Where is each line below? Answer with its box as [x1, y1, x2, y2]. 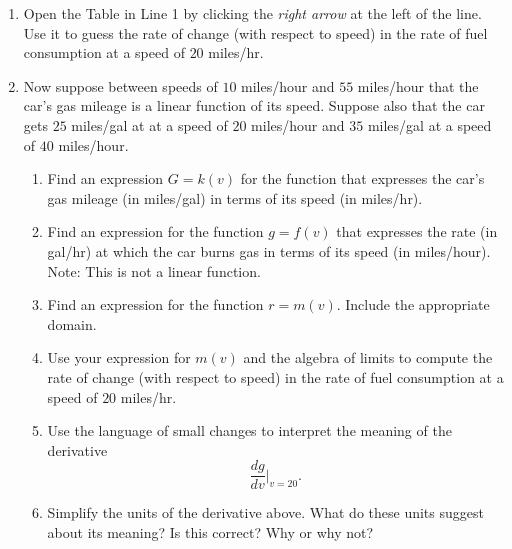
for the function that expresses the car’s [240, 168, 485, 189]
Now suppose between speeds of [23, 75, 218, 96]
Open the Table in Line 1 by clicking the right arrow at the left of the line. [23, 3, 482, 23]
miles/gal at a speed [367, 114, 492, 135]
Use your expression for [47, 347, 191, 368]
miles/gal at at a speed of [71, 114, 228, 135]
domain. [47, 313, 97, 334]
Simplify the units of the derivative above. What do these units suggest [47, 502, 484, 523]
